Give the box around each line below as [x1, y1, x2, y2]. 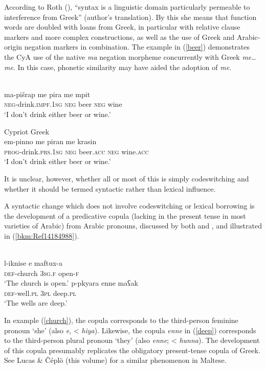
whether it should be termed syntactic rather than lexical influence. [4, 183, 216, 194]
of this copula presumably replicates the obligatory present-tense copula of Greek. [4, 344, 260, 355]
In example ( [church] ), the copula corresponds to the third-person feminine [4, 315, 238, 326]
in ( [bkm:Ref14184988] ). [4, 230, 79, 241]
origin [4, 41, 23, 52]
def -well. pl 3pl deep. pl [4, 287, 76, 298]
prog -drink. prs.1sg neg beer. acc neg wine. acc [4, 146, 149, 156]
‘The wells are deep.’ [4, 297, 68, 308]
